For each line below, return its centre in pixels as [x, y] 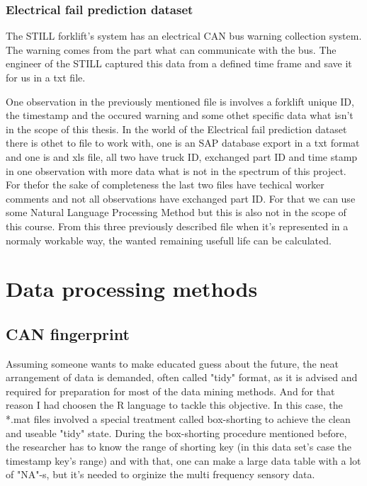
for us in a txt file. [46, 77]
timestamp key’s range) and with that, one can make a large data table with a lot [183, 460]
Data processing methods [132, 289]
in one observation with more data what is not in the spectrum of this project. [176, 170]
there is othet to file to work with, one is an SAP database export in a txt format [183, 143]
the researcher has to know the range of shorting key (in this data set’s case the [179, 447]
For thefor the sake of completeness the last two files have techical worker [165, 185]
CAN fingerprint [68, 333]
